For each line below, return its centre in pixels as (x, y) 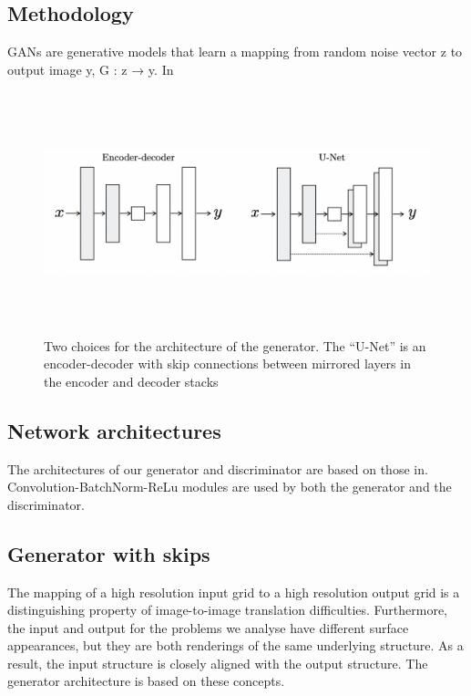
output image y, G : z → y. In (91, 69)
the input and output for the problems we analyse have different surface (208, 627)
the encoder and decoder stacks (131, 381)
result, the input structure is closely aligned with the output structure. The (218, 663)
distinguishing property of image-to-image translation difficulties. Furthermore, (228, 610)
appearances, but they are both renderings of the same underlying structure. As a (235, 645)
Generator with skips (109, 553)
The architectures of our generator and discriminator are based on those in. (218, 468)
